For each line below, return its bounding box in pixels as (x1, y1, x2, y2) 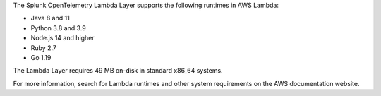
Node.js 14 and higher (30, 34, 95, 42)
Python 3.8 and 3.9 (30, 23, 86, 32)
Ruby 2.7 (30, 43, 56, 52)
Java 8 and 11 (30, 14, 70, 23)
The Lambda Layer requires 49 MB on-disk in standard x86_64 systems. (13, 66, 223, 75)
